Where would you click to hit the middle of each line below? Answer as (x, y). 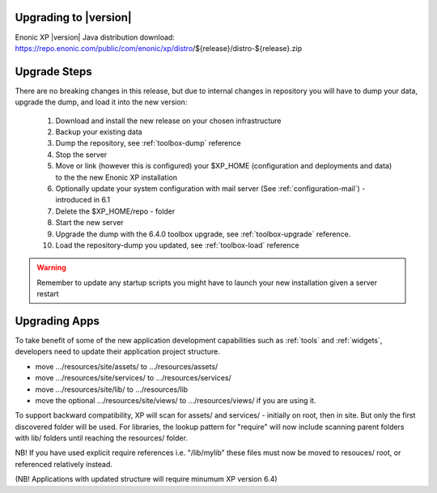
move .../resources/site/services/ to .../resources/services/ (134, 378)
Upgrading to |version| (74, 17)
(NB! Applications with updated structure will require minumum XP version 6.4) (146, 479)
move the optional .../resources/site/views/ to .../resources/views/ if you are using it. (176, 400)
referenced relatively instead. (64, 464)
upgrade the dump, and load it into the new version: (101, 102)
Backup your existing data (99, 132)
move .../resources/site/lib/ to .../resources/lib (112, 389)
